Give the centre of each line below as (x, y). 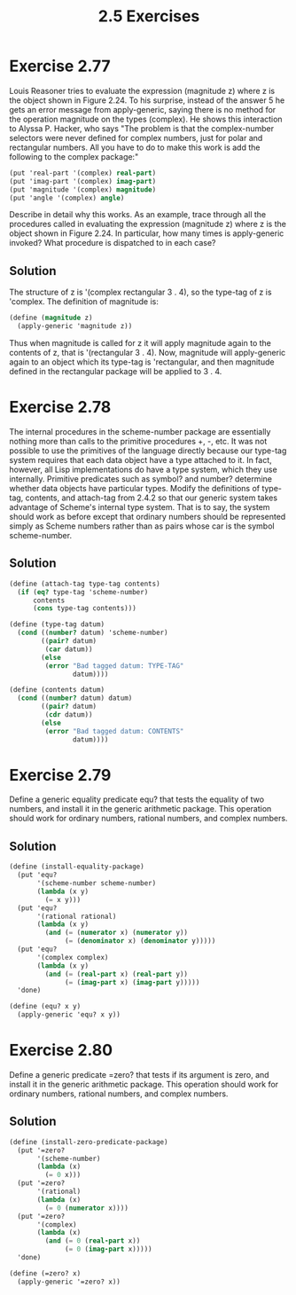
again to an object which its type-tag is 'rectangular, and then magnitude (142, 362)
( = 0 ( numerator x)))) (86, 1208)
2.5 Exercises (149, 16)
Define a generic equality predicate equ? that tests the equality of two (136, 799)
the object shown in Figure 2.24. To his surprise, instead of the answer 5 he (147, 100)
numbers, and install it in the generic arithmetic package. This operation (140, 809)
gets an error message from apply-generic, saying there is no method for (143, 109)
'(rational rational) (77, 916)
